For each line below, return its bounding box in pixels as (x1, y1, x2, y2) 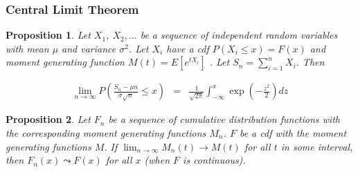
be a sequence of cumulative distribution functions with (108, 112, 340, 126)
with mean (6, 41, 49, 55)
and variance (62, 41, 116, 55)
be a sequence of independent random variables (140, 28, 338, 42)
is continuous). (183, 153, 246, 167)
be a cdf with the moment (239, 126, 347, 140)
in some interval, (280, 139, 353, 153)
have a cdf (166, 41, 209, 55)
